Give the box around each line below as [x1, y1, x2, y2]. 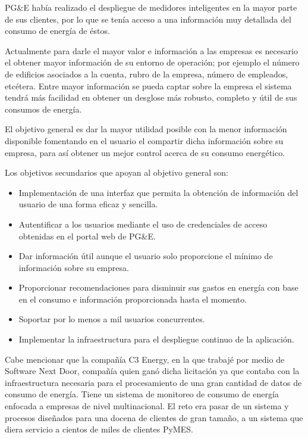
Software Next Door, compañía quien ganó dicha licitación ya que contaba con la [5, 365, 300, 377]
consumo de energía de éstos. [5, 24, 110, 37]
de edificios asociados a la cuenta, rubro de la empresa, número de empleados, [5, 67, 288, 80]
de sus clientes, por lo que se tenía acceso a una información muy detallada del [5, 13, 291, 25]
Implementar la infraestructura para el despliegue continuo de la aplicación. [18, 333, 294, 345]
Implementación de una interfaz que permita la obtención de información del [18, 186, 298, 198]
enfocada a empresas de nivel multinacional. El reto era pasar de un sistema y [5, 400, 289, 412]
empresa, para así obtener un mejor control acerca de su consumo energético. [5, 146, 285, 158]
